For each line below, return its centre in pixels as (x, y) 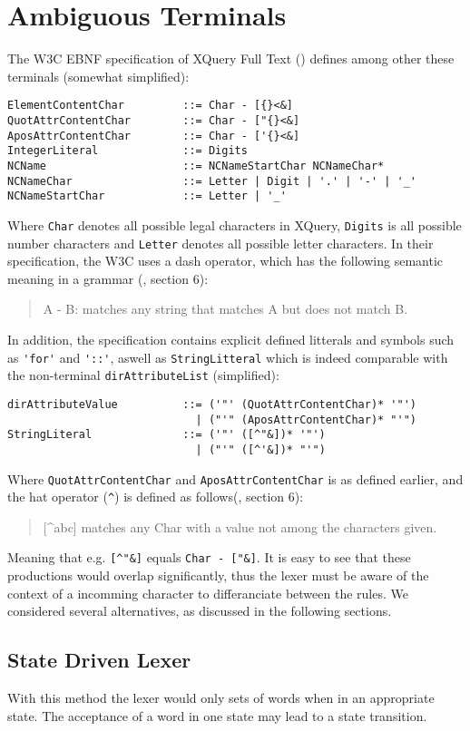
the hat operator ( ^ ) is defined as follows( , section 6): (156, 497)
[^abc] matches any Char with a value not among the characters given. (240, 526)
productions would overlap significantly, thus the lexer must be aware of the (218, 575)
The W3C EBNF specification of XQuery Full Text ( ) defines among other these (231, 58)
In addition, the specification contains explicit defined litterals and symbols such (231, 339)
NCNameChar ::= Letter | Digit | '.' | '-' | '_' (212, 181)
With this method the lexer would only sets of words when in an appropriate (221, 698)
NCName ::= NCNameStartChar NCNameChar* (196, 166)
